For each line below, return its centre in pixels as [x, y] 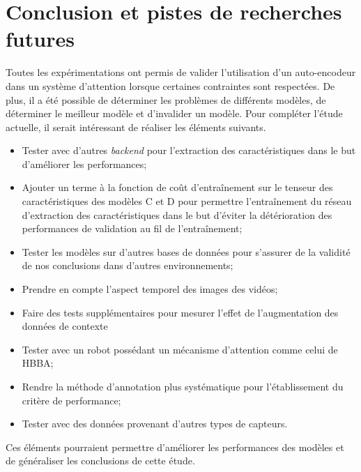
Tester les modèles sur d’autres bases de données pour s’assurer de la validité [186, 251]
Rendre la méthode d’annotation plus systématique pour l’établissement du [183, 386]
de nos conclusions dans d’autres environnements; [128, 265]
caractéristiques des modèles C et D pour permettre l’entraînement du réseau [187, 201]
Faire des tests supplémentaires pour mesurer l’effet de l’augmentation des [180, 312]
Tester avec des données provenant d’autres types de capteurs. [155, 424]
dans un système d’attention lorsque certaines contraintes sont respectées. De [170, 85]
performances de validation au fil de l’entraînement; [132, 228]
